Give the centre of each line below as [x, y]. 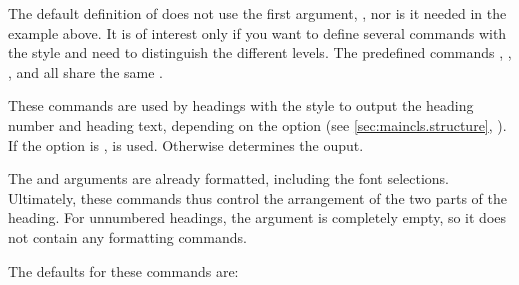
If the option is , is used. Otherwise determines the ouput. [186, 144]
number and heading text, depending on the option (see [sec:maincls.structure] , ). [257, 124]
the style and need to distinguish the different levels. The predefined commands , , [260, 52]
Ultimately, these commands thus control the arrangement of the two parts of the [257, 197]
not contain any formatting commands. [127, 236]
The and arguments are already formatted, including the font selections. [229, 178]
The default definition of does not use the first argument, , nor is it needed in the [257, 13]
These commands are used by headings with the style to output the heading [241, 105]
